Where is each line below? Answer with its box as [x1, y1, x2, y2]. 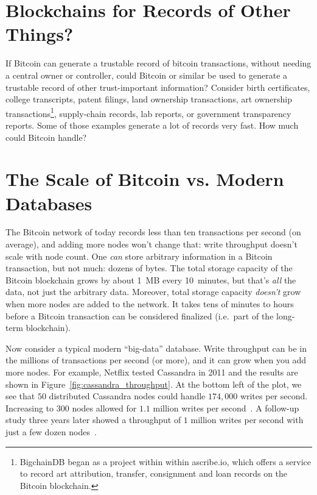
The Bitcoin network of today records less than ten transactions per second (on [5, 226, 301, 238]
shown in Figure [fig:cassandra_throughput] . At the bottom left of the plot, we [5, 377, 302, 390]
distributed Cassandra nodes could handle [49, 390, 206, 402]
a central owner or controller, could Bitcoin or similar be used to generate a [5, 68, 288, 81]
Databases [5, 190, 92, 215]
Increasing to [5, 401, 54, 414]
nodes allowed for [72, 401, 137, 414]
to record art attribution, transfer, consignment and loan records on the [19, 467, 288, 480]
